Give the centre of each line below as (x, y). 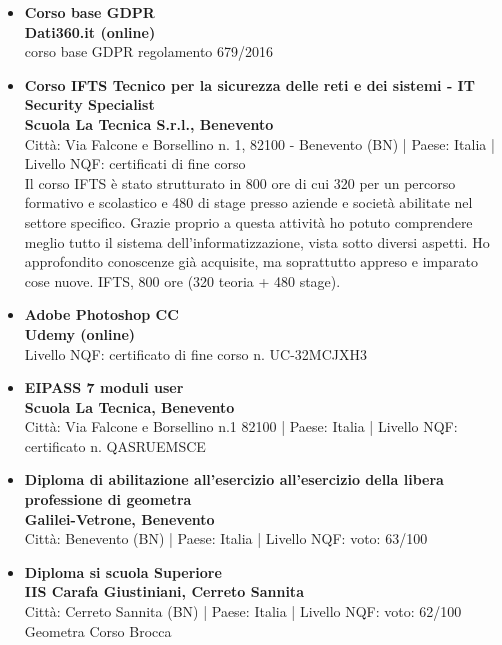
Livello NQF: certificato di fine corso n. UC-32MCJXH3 (195, 353)
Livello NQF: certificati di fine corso (135, 163)
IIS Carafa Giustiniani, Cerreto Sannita (164, 591)
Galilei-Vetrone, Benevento (119, 518)
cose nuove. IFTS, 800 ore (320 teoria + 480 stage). (182, 280)
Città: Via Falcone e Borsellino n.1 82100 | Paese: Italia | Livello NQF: (241, 426)
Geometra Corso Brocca (98, 630)
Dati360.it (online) (90, 31)
